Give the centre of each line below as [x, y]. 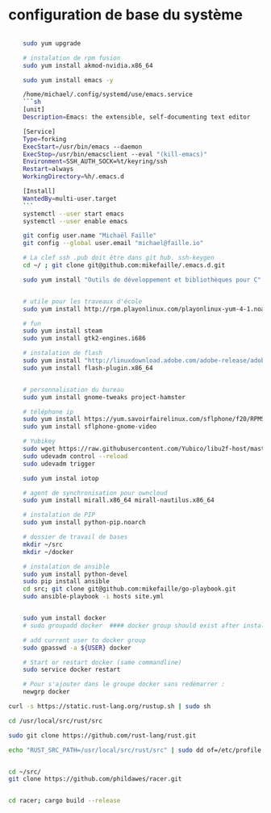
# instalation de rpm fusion [72, 58]
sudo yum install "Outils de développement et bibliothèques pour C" [142, 280]
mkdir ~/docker [48, 552]
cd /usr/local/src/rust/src [56, 721]
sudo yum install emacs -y [68, 80]
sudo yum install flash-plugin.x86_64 [88, 368]
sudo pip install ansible [67, 582]
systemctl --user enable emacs [75, 221]
